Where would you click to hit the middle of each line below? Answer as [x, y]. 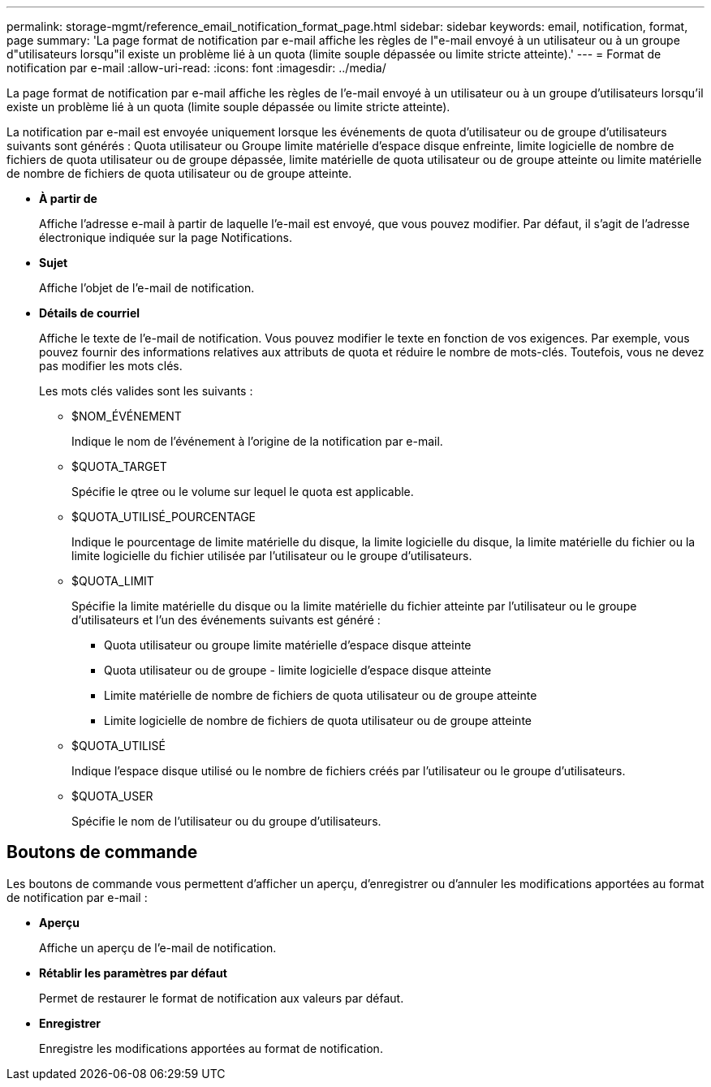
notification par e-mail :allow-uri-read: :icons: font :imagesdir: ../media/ [196, 68]
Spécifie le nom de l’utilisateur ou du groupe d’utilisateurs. [226, 821]
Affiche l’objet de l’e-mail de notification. [147, 288]
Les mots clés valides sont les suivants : [146, 391]
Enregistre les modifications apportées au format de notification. [211, 1048]
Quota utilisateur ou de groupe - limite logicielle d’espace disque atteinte [298, 670]
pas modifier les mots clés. [111, 366]
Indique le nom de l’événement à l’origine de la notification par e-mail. [257, 441]
